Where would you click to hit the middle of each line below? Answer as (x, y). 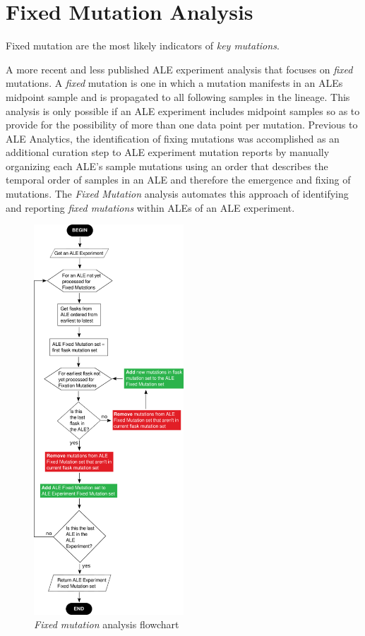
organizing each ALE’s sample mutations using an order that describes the (167, 166)
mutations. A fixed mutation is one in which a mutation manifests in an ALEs (174, 83)
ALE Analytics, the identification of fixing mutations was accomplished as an (173, 138)
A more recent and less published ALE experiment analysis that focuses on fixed (179, 69)
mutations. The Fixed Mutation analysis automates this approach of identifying (177, 194)
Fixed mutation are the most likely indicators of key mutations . (143, 46)
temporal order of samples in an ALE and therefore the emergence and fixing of (178, 180)
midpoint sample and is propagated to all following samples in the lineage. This (178, 96)
